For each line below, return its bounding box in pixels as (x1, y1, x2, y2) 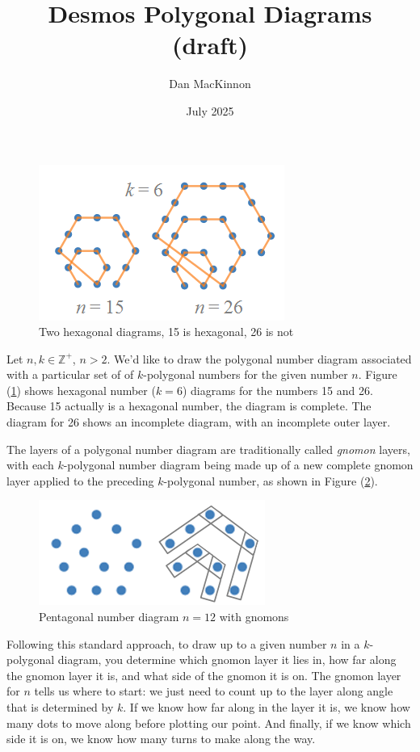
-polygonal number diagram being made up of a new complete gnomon (63, 456, 414, 473)
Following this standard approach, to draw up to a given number (6, 635, 327, 652)
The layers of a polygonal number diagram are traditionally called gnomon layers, (6, 440, 410, 457)
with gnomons (219, 608, 289, 625)
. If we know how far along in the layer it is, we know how (123, 699, 410, 715)
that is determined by (6, 699, 114, 715)
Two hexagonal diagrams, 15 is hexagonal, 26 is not (39, 323, 294, 340)
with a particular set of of (6, 366, 134, 383)
